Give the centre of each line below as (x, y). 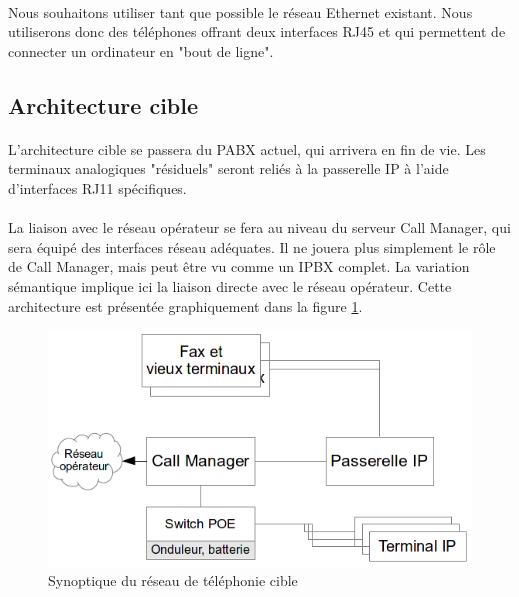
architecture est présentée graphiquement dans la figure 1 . (185, 305)
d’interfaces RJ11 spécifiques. (97, 187)
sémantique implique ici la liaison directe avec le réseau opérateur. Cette (230, 285)
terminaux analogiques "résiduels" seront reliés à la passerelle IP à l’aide (228, 168)
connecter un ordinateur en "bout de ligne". (141, 50)
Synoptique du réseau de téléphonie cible (173, 580)
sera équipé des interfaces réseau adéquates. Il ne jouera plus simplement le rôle (252, 246)
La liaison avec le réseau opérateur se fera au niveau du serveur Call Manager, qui (259, 227)
